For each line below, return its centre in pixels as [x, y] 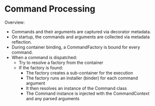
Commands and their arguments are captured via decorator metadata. [81, 31]
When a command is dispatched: [44, 57]
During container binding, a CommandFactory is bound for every [76, 47]
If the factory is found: [41, 68]
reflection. [22, 42]
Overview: [15, 22]
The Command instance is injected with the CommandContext [88, 93]
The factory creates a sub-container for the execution [79, 73]
